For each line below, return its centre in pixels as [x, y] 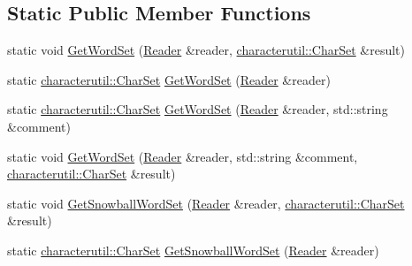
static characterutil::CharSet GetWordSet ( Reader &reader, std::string [198, 109]
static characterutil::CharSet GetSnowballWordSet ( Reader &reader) [193, 250]
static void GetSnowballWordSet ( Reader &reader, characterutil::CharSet [206, 203]
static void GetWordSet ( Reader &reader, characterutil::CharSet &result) [206, 50]
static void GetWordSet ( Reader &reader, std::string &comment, [183, 156]
